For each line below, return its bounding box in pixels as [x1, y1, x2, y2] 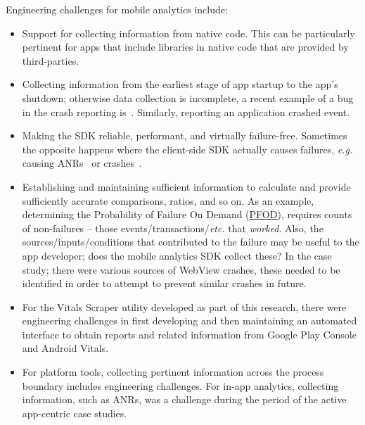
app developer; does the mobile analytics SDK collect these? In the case [22, 248, 332, 262]
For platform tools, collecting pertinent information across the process [22, 364, 324, 379]
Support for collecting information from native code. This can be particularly [22, 25, 355, 40]
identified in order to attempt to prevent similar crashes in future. [22, 276, 307, 291]
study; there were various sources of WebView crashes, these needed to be [22, 262, 340, 277]
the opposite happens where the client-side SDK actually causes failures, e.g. [22, 141, 353, 156]
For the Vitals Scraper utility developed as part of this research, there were [22, 299, 347, 314]
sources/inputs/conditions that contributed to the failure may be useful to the [22, 234, 359, 249]
